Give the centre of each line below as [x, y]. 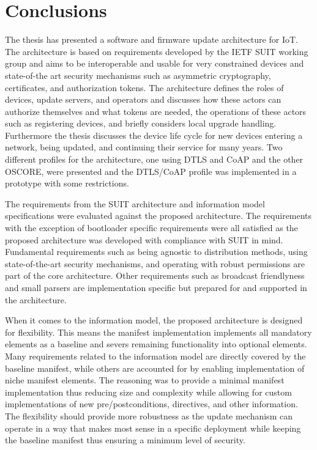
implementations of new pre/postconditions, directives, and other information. [151, 404]
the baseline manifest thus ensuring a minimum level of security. [125, 440]
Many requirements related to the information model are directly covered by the [155, 356]
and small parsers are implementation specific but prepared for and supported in [156, 287]
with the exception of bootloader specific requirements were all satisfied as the [151, 228]
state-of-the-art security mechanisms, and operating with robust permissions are [155, 263]
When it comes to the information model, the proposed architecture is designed [154, 320]
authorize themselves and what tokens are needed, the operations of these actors [156, 111]
